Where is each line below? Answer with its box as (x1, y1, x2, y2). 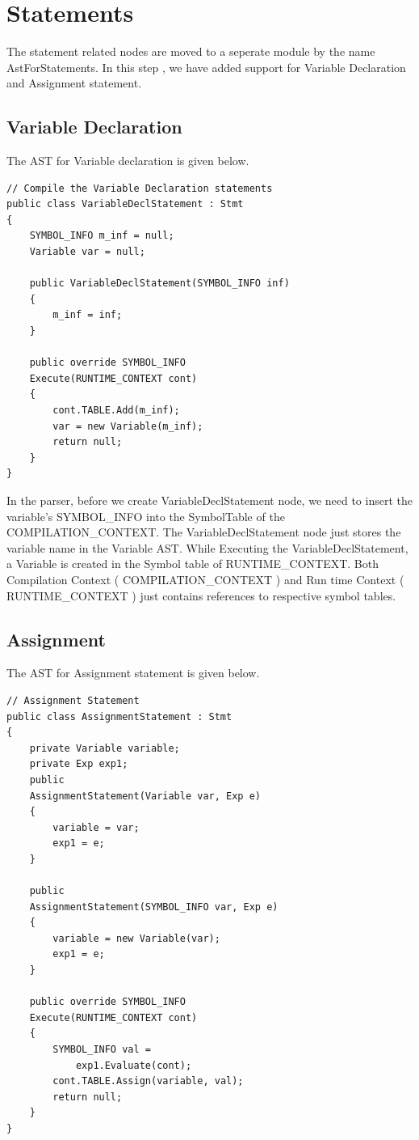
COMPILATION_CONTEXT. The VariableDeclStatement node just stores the (6, 523, 401, 540)
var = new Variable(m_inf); (52, 420, 203, 432)
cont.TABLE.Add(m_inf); (52, 405, 180, 417)
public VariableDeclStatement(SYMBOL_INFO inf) (29, 278, 290, 290)
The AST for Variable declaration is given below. (6, 152, 249, 169)
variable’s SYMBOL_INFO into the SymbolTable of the (6, 507, 285, 524)
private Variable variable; (29, 742, 180, 754)
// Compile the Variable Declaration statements (6, 182, 273, 194)
